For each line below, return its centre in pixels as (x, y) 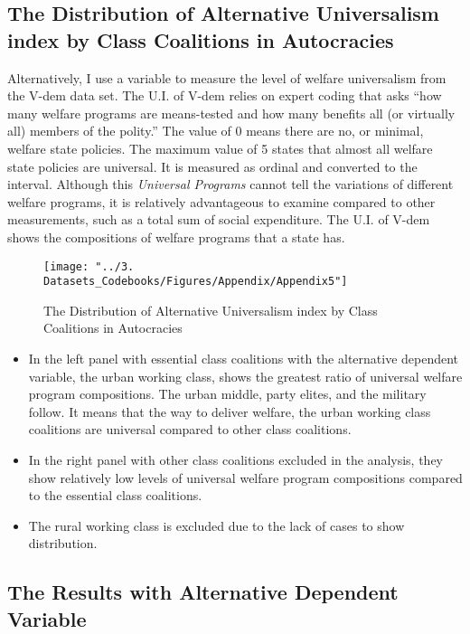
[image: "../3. (89, 266)
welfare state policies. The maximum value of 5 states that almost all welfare (220, 148)
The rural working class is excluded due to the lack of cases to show (216, 525)
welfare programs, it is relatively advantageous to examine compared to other (221, 201)
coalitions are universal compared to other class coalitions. (190, 429)
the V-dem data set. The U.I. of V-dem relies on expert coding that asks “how (225, 95)
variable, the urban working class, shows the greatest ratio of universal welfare (245, 376)
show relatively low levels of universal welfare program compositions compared (245, 477)
